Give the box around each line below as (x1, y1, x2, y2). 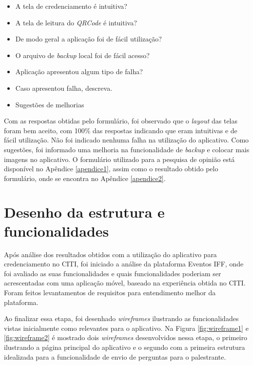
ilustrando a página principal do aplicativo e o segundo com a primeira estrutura (4, 342, 245, 352)
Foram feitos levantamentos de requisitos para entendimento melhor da (4, 287, 216, 297)
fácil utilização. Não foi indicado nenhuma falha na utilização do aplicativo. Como (4, 135, 249, 145)
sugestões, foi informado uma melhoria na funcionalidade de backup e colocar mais (4, 144, 250, 154)
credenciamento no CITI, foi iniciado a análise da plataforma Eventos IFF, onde (4, 259, 244, 269)
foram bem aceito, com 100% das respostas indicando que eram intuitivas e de (4, 125, 237, 135)
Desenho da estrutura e (4, 202, 165, 222)
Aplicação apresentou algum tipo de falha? (15, 66, 143, 77)
